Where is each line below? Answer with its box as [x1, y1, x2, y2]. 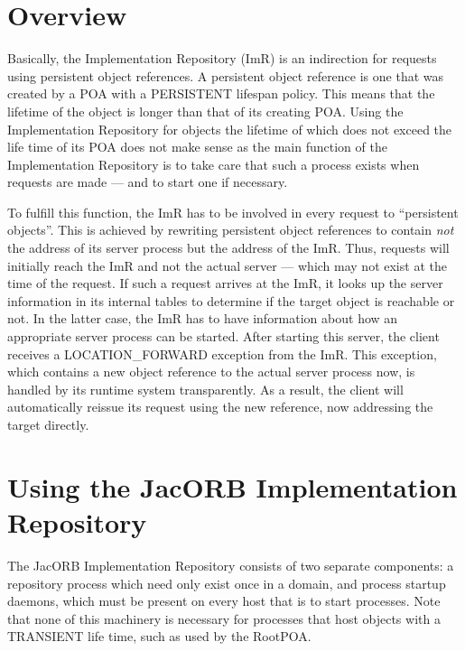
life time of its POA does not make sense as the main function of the [7, 137, 387, 156]
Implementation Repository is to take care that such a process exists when [7, 154, 420, 173]
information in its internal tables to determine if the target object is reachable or [7, 291, 455, 310]
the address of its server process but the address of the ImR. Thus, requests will [7, 238, 450, 257]
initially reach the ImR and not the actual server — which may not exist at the [7, 256, 447, 274]
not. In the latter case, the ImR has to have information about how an [7, 309, 398, 328]
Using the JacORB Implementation [7, 468, 458, 505]
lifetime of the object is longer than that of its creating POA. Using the [7, 101, 404, 120]
